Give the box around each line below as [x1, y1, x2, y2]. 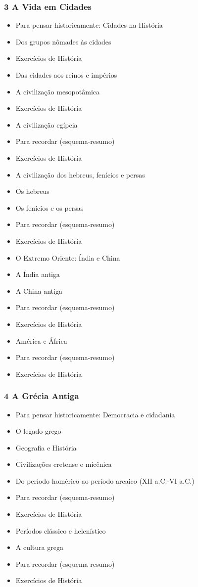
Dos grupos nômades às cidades [15, 36, 111, 46]
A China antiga [15, 285, 62, 296]
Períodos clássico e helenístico [15, 525, 106, 536]
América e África [15, 335, 67, 346]
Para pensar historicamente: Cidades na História [15, 20, 163, 30]
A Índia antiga [15, 269, 60, 279]
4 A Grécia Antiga [4, 390, 79, 402]
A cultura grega [15, 542, 63, 552]
